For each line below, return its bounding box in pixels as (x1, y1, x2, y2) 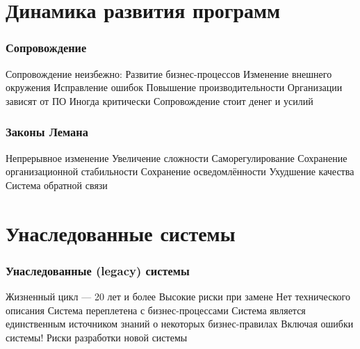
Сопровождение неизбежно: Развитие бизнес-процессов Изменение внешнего (6, 66, 332, 81)
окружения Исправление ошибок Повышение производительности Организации (6, 80, 343, 95)
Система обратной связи (6, 177, 108, 192)
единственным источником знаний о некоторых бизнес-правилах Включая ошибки (6, 316, 354, 331)
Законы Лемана (6, 123, 88, 140)
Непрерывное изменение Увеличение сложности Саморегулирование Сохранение (6, 150, 347, 165)
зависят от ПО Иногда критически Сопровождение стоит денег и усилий (6, 93, 313, 108)
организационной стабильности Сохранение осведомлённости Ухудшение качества (6, 164, 354, 179)
